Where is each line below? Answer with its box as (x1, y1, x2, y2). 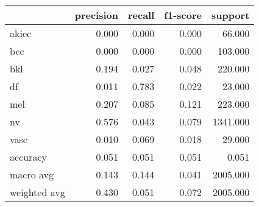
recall (127, 8, 155, 22)
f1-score (164, 8, 202, 22)
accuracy (10, 150, 47, 164)
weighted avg (10, 185, 65, 199)
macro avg (10, 167, 54, 181)
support (211, 8, 250, 22)
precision (74, 8, 118, 22)
